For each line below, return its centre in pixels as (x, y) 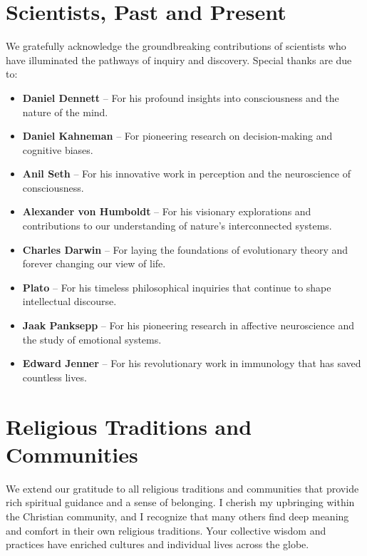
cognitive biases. (58, 149)
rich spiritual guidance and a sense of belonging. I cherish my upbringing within (180, 502)
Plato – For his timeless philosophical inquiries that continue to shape (177, 287)
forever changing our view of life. (94, 263)
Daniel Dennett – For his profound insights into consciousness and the (181, 97)
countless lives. (55, 377)
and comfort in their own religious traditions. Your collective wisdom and (166, 530)
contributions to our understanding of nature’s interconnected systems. (177, 226)
